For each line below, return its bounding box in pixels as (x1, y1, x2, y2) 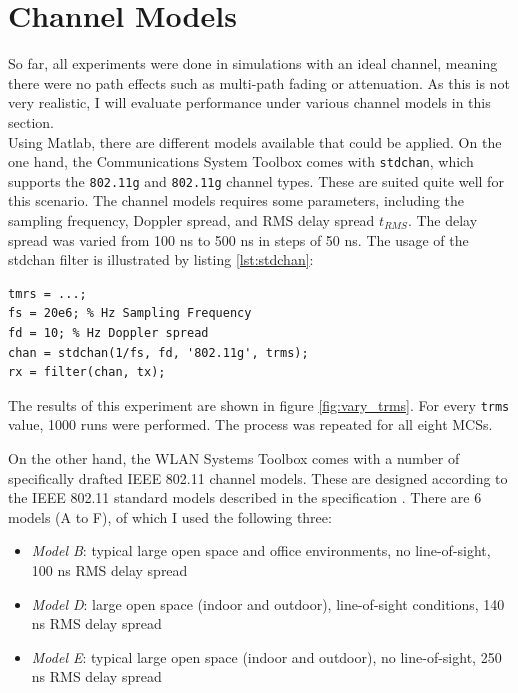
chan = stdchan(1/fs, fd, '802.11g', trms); (8, 345, 309, 360)
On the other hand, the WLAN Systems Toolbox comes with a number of (8, 448, 460, 468)
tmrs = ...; (8, 286, 87, 301)
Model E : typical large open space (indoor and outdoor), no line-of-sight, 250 (31, 646, 502, 667)
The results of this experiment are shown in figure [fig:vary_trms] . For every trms (8, 394, 510, 415)
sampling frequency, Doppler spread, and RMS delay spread (8, 210, 375, 230)
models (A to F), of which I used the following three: (8, 506, 332, 527)
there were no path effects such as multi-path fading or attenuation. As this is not (8, 72, 510, 93)
